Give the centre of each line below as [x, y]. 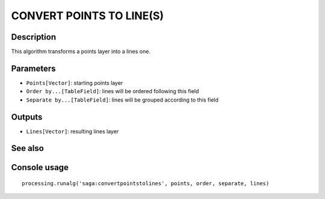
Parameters [33, 68]
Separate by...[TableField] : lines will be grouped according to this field [122, 100]
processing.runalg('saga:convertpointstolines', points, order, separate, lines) [146, 184]
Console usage [40, 167]
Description [34, 37]
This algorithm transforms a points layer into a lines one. [81, 52]
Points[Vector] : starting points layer [75, 83]
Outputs [27, 117]
